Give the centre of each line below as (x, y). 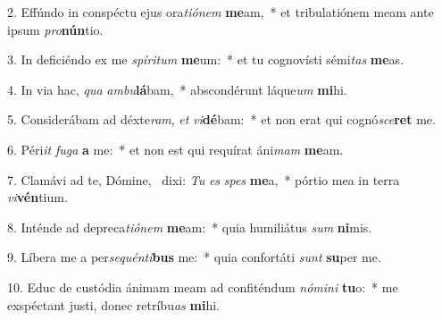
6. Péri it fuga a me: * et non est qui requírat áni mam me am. (175, 149)
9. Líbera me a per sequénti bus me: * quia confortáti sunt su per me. (194, 257)
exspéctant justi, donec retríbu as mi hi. (113, 304)
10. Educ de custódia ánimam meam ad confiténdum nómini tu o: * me (203, 286)
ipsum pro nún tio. (55, 29)
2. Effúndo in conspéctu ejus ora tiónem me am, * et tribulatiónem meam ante (221, 12)
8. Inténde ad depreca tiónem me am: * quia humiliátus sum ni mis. (190, 227)
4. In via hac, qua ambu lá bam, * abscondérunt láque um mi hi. (177, 89)
